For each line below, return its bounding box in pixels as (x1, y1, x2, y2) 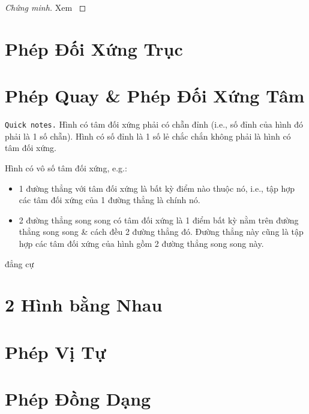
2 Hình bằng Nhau (5, 292, 163, 317)
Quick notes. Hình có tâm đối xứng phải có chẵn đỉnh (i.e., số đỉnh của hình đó (5, 118, 304, 131)
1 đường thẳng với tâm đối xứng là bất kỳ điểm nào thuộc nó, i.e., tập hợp (19, 182, 295, 194)
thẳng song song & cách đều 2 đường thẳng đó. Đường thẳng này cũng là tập (19, 225, 304, 238)
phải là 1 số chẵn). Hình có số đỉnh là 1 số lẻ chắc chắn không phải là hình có (5, 129, 291, 142)
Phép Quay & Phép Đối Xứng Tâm (5, 83, 305, 108)
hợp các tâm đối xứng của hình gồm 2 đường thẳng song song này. (19, 237, 264, 249)
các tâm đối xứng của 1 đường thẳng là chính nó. (19, 194, 200, 206)
